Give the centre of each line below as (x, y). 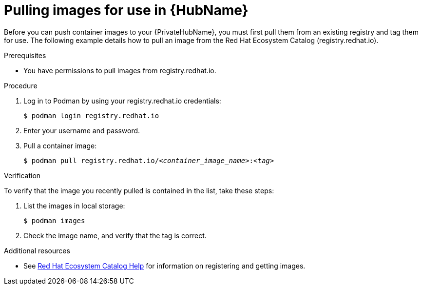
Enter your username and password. (82, 130)
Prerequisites (25, 55)
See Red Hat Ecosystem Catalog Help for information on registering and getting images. (164, 266)
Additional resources (37, 250)
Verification (22, 175)
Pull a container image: (60, 145)
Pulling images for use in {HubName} (126, 10)
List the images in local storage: (74, 206)
